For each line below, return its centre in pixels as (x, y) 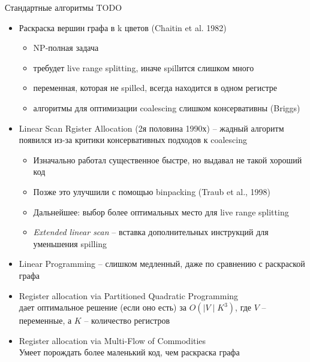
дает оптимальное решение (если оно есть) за (103, 307)
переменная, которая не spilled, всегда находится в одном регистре (155, 88)
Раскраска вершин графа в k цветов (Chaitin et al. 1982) (123, 27)
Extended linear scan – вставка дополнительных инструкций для (151, 232)
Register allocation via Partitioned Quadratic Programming (129, 295)
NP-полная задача (66, 48)
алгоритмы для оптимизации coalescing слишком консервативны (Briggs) (167, 107)
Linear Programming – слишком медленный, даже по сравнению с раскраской (162, 264)
